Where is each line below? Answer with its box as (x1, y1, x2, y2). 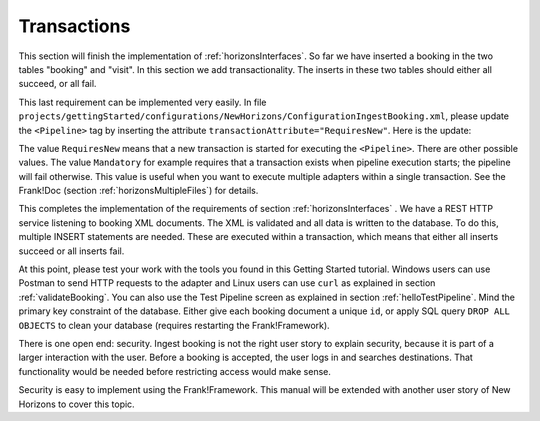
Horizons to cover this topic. (18, 398, 135, 410)
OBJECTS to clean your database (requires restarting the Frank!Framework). (18, 319, 330, 331)
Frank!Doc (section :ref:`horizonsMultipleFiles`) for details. (18, 185, 259, 197)
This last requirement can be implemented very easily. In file (18, 96, 267, 108)
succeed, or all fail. (18, 78, 97, 90)
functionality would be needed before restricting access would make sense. (18, 365, 332, 377)
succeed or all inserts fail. (18, 245, 125, 257)
